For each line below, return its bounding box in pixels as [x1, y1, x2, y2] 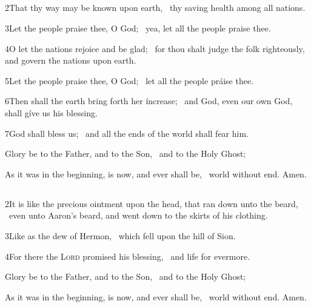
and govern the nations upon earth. [5, 54, 136, 67]
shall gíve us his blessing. [5, 106, 98, 119]
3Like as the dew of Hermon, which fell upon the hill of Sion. [5, 229, 236, 242]
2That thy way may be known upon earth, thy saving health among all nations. [5, 1, 306, 14]
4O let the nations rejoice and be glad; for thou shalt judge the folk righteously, [5, 42, 305, 54]
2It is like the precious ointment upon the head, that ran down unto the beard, [5, 197, 298, 210]
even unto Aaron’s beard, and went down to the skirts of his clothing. [8, 209, 268, 222]
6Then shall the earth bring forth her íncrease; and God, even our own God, [5, 94, 293, 107]
